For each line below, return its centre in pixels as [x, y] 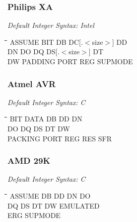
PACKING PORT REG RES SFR [60, 138]
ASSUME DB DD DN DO [50, 196]
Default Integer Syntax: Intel [51, 25]
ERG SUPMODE [34, 215]
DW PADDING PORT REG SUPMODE [70, 61]
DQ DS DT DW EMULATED [54, 205]
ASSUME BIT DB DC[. [46, 42]
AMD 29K [29, 161]
